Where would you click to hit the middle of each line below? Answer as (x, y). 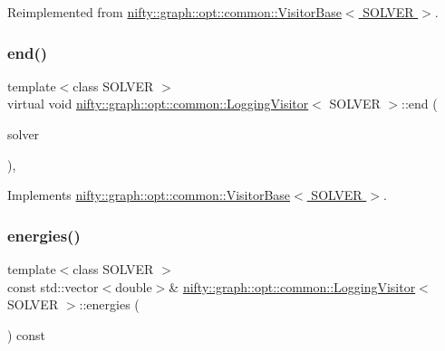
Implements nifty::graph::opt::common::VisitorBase (149, 195)
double (134, 286)
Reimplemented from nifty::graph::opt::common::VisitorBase (174, 12)
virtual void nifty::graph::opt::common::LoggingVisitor (158, 104)
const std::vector (53, 286)
